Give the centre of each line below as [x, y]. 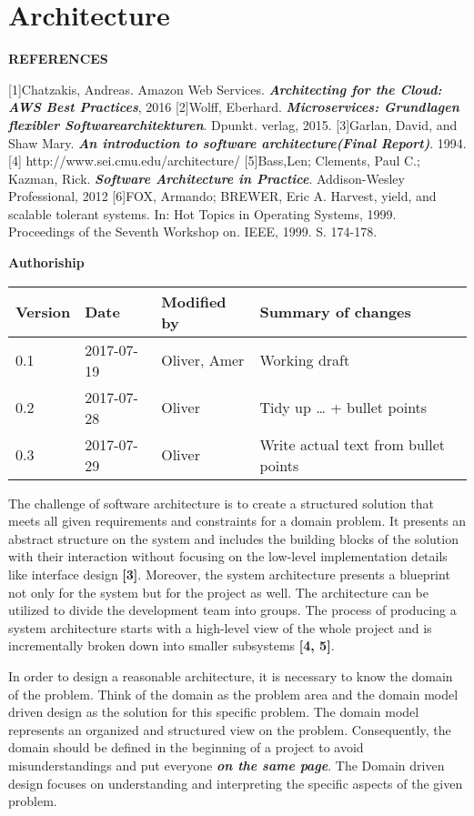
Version [43, 312]
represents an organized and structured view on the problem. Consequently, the [230, 729]
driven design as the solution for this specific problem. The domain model [214, 712]
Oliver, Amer [203, 360]
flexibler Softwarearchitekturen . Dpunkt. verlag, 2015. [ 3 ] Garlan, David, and [233, 124]
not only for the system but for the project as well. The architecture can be [219, 592]
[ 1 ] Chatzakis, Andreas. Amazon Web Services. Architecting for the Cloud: [225, 89]
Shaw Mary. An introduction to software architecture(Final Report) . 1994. [237, 142]
